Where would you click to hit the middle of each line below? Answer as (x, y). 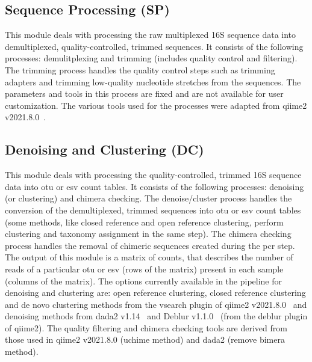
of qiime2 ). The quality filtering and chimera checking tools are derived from (146, 327)
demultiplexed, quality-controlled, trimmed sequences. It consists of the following (154, 46)
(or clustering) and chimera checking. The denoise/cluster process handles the (148, 198)
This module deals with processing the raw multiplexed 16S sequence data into (151, 35)
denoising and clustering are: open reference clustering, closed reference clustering (155, 293)
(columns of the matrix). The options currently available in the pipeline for (144, 281)
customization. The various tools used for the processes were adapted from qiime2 (156, 105)
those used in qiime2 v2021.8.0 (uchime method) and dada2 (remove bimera (145, 339)
